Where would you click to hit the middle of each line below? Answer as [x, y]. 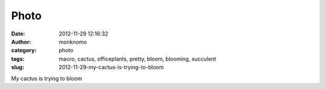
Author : [21, 41]
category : [24, 51]
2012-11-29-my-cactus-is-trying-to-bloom [111, 67]
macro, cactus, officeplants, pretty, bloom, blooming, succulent [138, 59]
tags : [18, 59]
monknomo [73, 41]
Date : [18, 34]
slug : [18, 67]
